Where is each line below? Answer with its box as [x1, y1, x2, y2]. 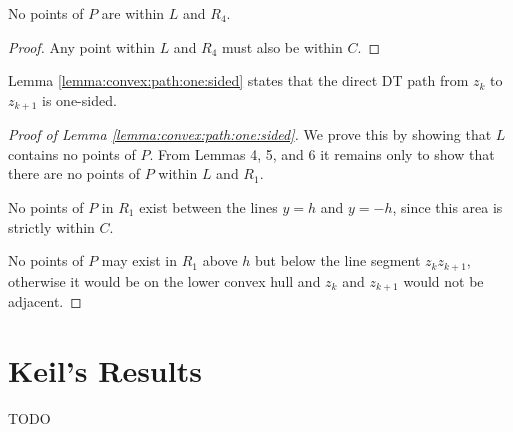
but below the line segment [255, 250, 421, 271]
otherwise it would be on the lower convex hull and [8, 270, 321, 291]
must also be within [222, 36, 343, 57]
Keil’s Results [8, 349, 202, 390]
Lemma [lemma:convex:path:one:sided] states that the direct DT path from [8, 70, 469, 91]
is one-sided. [42, 89, 117, 110]
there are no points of [8, 163, 140, 184]
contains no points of [8, 143, 136, 164]
